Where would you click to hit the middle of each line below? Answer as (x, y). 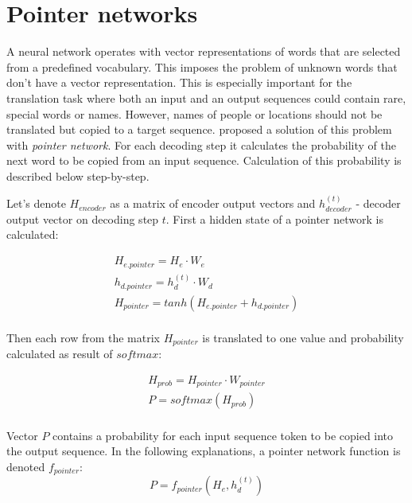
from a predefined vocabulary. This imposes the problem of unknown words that (202, 66)
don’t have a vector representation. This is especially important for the (179, 82)
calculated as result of (60, 354)
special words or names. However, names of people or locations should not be (194, 113)
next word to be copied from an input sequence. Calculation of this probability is (204, 160)
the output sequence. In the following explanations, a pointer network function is (204, 451)
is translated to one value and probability (303, 337)
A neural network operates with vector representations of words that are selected (204, 51)
